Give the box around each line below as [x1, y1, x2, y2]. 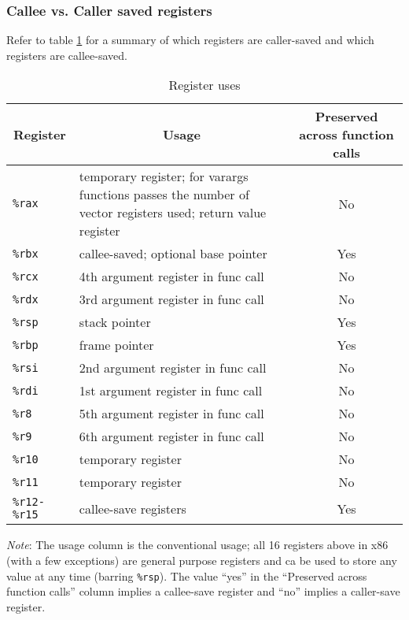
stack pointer [79, 313, 151, 332]
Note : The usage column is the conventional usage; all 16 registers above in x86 [6, 536, 389, 553]
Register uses [168, 76, 241, 95]
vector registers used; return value [79, 203, 267, 222]
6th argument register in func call [79, 427, 264, 446]
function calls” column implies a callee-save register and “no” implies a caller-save [6, 583, 400, 600]
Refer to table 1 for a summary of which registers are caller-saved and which [6, 32, 374, 48]
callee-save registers [79, 499, 186, 518]
